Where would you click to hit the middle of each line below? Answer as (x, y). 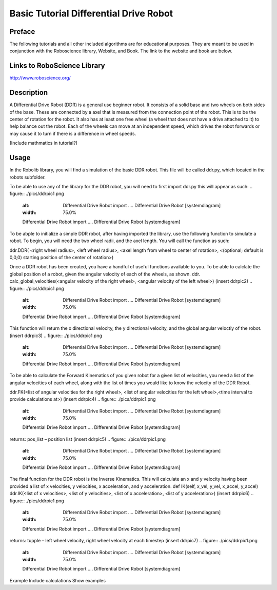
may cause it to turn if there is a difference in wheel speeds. (73, 133)
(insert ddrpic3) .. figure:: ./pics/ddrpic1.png (56, 336)
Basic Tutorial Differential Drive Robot (91, 13)
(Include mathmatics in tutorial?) (44, 143)
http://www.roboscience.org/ (40, 78)
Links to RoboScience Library (57, 66)
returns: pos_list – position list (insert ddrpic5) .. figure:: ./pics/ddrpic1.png (88, 439)
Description (29, 93)
